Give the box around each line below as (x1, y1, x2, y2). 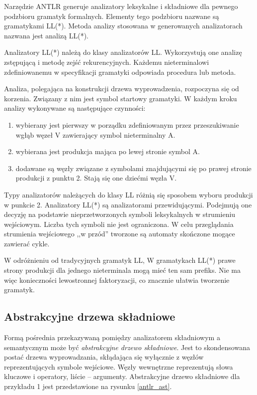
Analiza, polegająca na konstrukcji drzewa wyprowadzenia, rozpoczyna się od (4, 83, 239, 94)
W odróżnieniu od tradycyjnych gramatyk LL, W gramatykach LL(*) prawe (4, 255, 236, 265)
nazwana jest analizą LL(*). (4, 30, 89, 40)
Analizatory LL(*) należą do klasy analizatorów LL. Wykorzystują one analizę (4, 47, 242, 57)
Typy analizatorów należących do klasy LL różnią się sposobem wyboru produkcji (4, 189, 253, 199)
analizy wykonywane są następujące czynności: (4, 103, 146, 113)
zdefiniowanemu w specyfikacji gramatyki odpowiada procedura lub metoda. (4, 66, 236, 77)
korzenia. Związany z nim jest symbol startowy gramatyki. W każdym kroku (4, 93, 237, 103)
